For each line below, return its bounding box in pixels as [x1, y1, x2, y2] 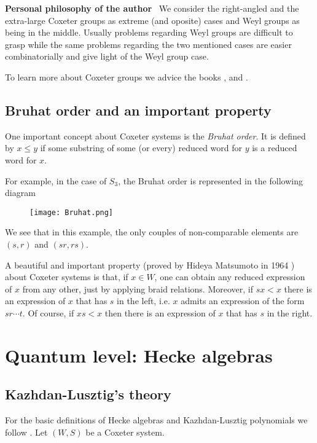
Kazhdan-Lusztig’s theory [5, 385, 171, 404]
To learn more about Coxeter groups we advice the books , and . [5, 70, 248, 83]
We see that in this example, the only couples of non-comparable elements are [5, 225, 299, 238]
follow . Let [5, 425, 48, 438]
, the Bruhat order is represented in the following [118, 174, 303, 187]
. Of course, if [22, 306, 74, 319]
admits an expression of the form [181, 294, 305, 307]
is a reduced [252, 141, 297, 154]
